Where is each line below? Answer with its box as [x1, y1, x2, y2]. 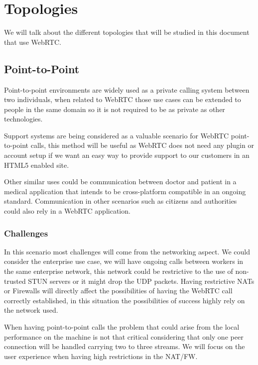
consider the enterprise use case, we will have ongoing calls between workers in [4, 256, 244, 266]
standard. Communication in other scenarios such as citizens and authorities [4, 196, 237, 206]
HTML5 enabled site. [4, 159, 69, 170]
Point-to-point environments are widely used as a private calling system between [4, 84, 250, 95]
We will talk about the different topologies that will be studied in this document [4, 27, 250, 37]
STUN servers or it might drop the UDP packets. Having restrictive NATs [28, 275, 255, 286]
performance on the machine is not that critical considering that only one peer [4, 331, 244, 342]
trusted [4, 275, 26, 286]
